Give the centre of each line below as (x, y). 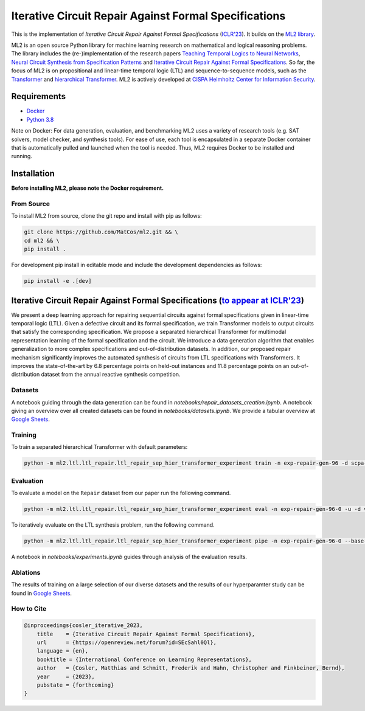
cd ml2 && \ (42, 241)
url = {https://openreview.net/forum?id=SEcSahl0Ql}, (127, 642)
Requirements (39, 96)
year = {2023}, (66, 676)
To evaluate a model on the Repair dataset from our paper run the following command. (121, 493)
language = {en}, (63, 651)
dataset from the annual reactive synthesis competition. (111, 375)
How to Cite (29, 609)
